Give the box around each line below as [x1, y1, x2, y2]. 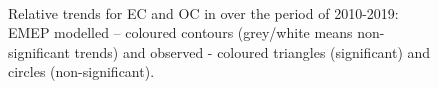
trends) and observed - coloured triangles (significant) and [74, 41, 431, 62]
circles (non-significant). [8, 61, 155, 82]
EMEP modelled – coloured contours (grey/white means [8, 22, 353, 43]
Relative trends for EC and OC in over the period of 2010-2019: [8, 2, 399, 23]
